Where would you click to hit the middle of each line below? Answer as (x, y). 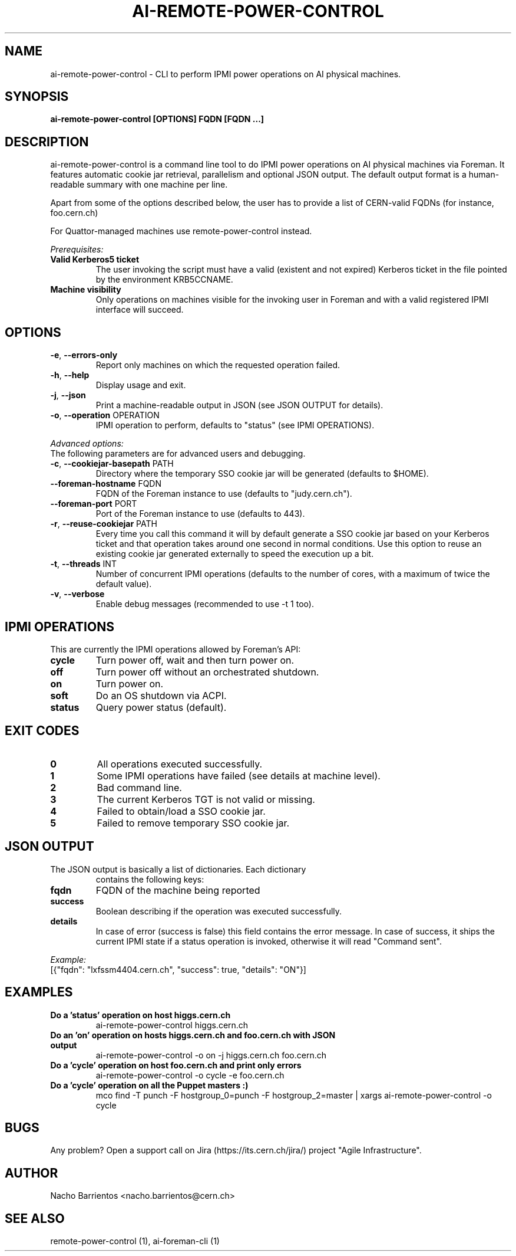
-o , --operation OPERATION (105, 415)
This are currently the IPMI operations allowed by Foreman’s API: (176, 649)
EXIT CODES (42, 731)
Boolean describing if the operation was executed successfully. (219, 911)
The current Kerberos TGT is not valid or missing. (206, 799)
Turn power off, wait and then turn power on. (195, 660)
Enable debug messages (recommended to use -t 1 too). (205, 604)
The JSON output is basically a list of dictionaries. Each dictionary (178, 869)
